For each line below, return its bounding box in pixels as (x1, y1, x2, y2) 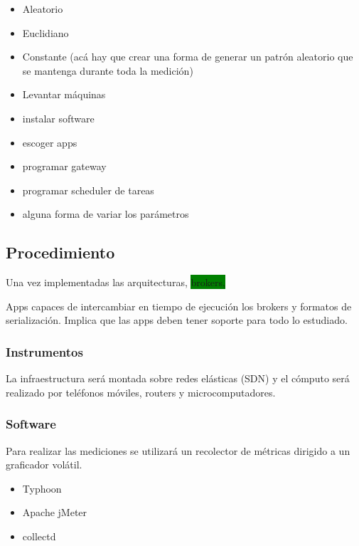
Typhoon (22, 481, 62, 495)
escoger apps (22, 135, 77, 149)
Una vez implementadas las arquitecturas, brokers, (6, 275, 225, 290)
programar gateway (22, 159, 107, 174)
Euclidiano (22, 25, 69, 40)
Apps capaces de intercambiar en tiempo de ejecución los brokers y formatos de (6, 298, 352, 313)
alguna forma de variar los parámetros (22, 206, 189, 221)
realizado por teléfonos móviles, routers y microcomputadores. (6, 384, 276, 399)
